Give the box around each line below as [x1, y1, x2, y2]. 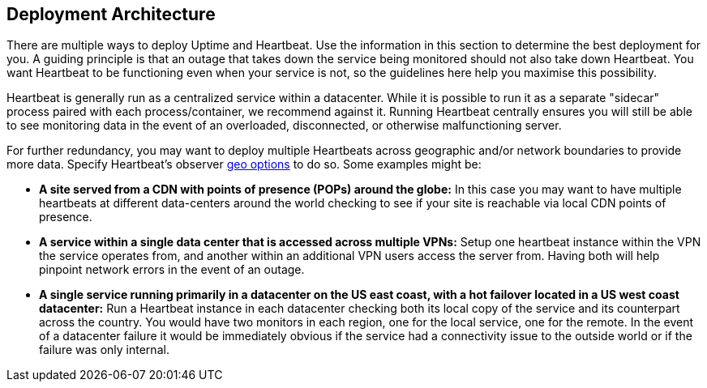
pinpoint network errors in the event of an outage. [39, 262, 305, 277]
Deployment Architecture [6, 4, 216, 24]
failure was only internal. [39, 343, 169, 357]
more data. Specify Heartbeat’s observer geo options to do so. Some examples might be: [6, 157, 482, 172]
